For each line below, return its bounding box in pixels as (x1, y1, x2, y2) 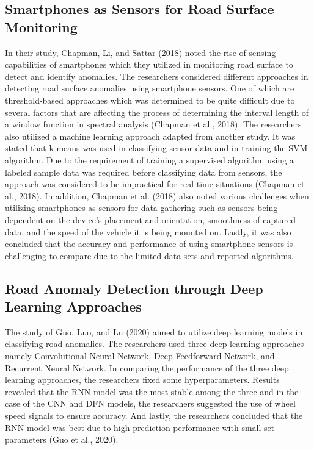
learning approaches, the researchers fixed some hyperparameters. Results (5, 373, 280, 386)
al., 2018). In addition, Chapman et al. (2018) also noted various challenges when (5, 189, 309, 202)
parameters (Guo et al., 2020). (5, 433, 119, 446)
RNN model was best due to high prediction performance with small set (5, 421, 275, 434)
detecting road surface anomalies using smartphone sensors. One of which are (5, 82, 294, 95)
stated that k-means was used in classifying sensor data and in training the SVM (5, 141, 308, 154)
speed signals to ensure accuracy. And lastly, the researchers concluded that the (5, 409, 303, 422)
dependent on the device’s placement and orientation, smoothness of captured (5, 213, 296, 226)
